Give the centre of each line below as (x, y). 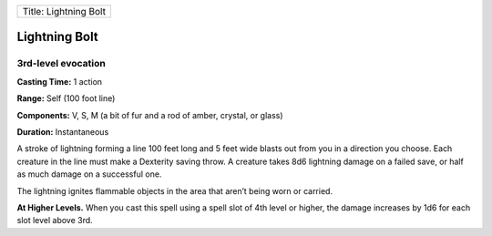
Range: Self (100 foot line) (66, 98)
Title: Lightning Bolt (64, 11)
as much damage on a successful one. (89, 174)
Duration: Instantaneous (63, 131)
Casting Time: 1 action (60, 81)
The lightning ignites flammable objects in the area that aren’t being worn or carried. (174, 190)
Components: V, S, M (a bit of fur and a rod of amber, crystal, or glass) (150, 115)
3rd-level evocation (61, 64)
